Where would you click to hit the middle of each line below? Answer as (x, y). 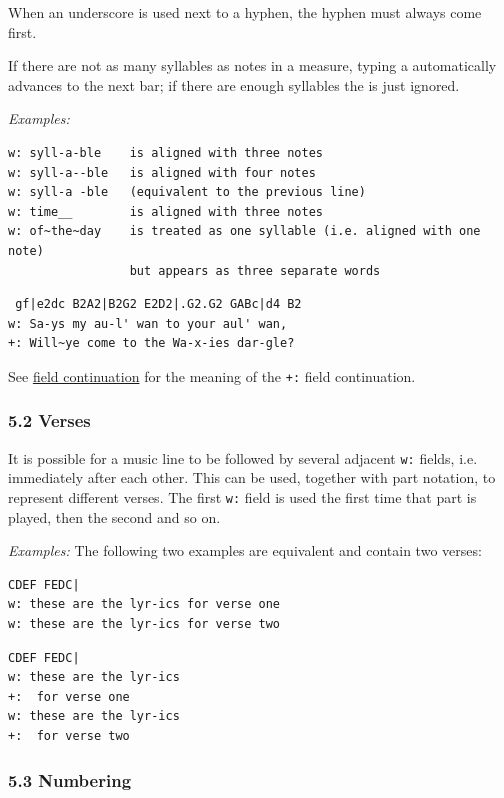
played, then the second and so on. (114, 516)
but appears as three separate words (255, 270)
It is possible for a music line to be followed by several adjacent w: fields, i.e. (243, 457)
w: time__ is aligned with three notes (165, 211)
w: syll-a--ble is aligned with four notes (162, 172)
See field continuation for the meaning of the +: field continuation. (212, 375)
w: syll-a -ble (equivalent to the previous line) (187, 192)
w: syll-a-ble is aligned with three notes (165, 152)
